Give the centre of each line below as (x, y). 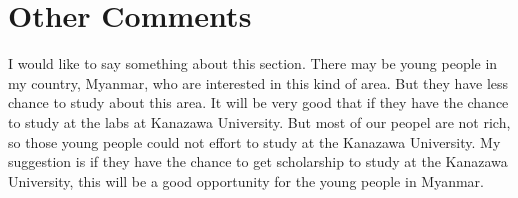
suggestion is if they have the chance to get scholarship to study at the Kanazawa (258, 161)
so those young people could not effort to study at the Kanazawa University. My (254, 141)
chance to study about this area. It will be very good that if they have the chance (258, 102)
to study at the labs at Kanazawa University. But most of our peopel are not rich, (259, 121)
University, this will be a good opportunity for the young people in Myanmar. (246, 180)
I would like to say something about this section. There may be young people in (253, 63)
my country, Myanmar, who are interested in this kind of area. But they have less (258, 82)
